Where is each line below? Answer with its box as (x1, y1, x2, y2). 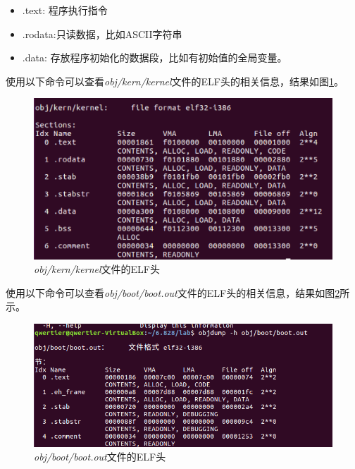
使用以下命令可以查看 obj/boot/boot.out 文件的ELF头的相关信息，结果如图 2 (6, 285, 340, 300)
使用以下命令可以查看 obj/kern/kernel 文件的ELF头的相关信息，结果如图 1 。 (6, 73, 344, 88)
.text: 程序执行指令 (22, 3, 108, 17)
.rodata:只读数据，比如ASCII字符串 (22, 26, 182, 41)
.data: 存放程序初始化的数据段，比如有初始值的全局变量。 (22, 50, 287, 65)
